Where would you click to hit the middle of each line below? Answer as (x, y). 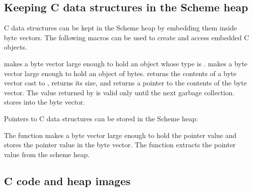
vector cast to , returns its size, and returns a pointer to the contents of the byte (126, 83)
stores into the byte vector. (45, 102)
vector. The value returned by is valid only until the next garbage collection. (119, 92)
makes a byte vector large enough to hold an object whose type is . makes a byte (126, 63)
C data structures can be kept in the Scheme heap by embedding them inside (121, 28)
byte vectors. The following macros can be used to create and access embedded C (126, 37)
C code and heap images (67, 180)
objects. (16, 47)
